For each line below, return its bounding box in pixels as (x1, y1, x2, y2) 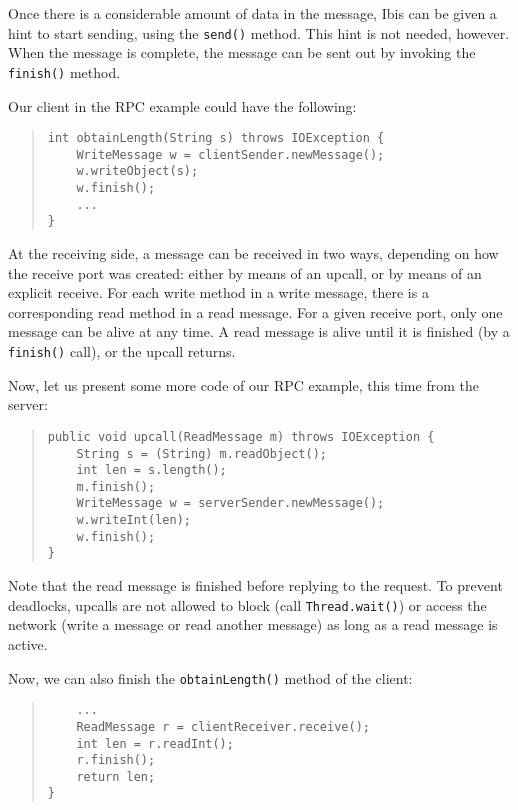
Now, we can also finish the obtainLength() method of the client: (8, 667, 413, 688)
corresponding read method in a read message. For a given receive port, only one (8, 301, 503, 322)
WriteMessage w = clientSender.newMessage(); (76, 147, 385, 162)
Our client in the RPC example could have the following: (8, 95, 357, 116)
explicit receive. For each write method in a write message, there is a (8, 282, 429, 303)
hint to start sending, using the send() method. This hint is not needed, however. (8, 22, 510, 43)
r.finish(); (76, 753, 156, 768)
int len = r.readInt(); (76, 736, 234, 751)
